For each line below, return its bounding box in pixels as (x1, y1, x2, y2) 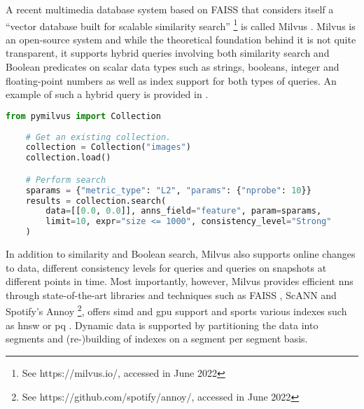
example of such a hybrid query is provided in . (6, 87, 209, 102)
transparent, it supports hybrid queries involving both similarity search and (6, 46, 330, 60)
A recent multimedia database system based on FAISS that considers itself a (6, 2, 334, 16)
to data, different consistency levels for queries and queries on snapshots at (6, 260, 327, 275)
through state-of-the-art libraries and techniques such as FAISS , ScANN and (6, 287, 337, 302)
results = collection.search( (25, 195, 167, 206)
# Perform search (25, 174, 106, 185)
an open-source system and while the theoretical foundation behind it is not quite (6, 32, 356, 46)
